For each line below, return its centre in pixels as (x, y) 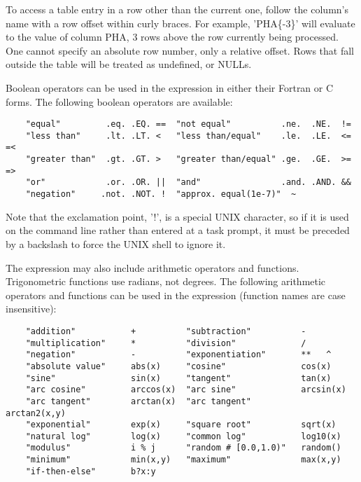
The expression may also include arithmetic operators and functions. (153, 267)
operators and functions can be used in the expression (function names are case (176, 295)
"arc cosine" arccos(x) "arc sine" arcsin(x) (186, 390)
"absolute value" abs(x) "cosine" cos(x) (178, 366)
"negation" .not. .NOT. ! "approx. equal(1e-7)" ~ (161, 194)
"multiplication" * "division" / (166, 343)
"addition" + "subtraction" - (166, 331)
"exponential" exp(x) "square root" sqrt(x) (181, 425)
